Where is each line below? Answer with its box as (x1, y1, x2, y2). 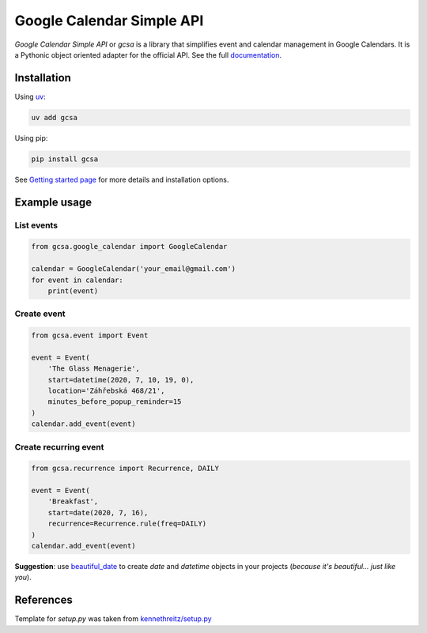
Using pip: (14, 133, 48, 142)
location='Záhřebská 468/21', (47, 386, 165, 395)
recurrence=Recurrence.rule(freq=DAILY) (47, 519, 207, 529)
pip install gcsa (31, 154, 99, 164)
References (14, 593, 73, 607)
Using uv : (14, 92, 47, 101)
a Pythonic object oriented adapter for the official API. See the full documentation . (14, 50, 282, 59)
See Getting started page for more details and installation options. (14, 175, 229, 184)
